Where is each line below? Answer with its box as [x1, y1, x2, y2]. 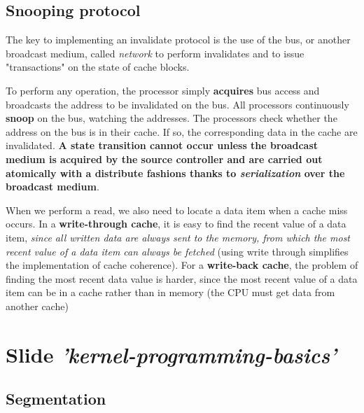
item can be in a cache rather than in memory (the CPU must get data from [6, 285, 335, 300]
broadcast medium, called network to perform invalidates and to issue [6, 45, 304, 60]
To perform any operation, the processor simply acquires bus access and [6, 83, 320, 97]
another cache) [6, 298, 69, 313]
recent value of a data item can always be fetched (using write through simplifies [6, 244, 349, 258]
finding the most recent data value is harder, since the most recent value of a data [6, 271, 358, 286]
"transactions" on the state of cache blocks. [6, 59, 190, 74]
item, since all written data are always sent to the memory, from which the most [6, 230, 351, 244]
